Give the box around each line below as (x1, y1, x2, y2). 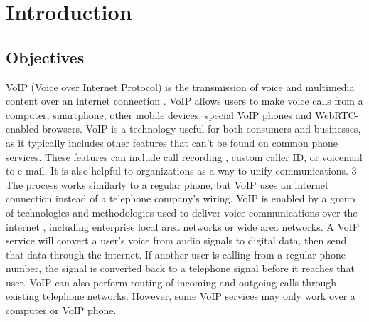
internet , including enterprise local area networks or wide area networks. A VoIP (6, 219, 360, 234)
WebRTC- (315, 107, 359, 122)
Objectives (6, 46, 85, 68)
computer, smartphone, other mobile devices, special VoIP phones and (6, 107, 312, 122)
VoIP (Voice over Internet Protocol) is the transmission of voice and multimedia (6, 79, 355, 94)
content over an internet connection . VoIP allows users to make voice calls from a (6, 93, 363, 108)
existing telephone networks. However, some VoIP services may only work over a (6, 289, 355, 303)
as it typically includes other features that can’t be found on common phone (6, 135, 338, 150)
